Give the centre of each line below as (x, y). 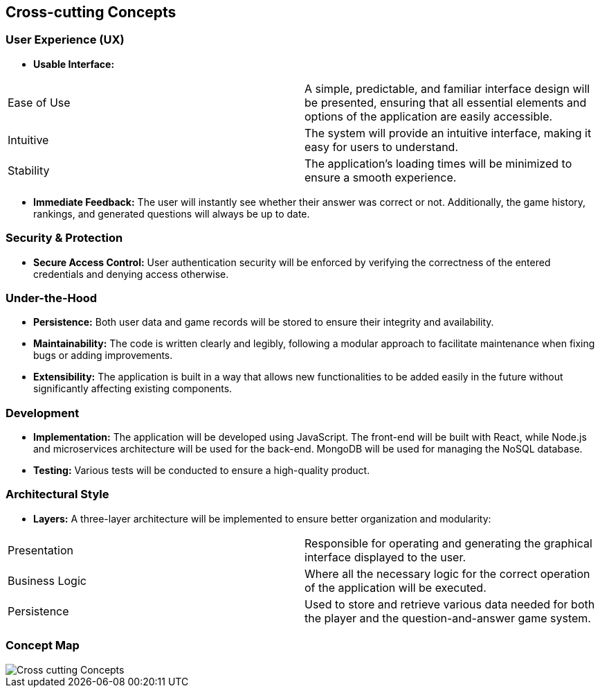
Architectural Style (57, 494)
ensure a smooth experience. (381, 177)
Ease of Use (39, 102)
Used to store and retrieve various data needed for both (450, 604)
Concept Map (43, 646)
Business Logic (47, 580)
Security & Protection (64, 238)
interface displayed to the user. (385, 557)
